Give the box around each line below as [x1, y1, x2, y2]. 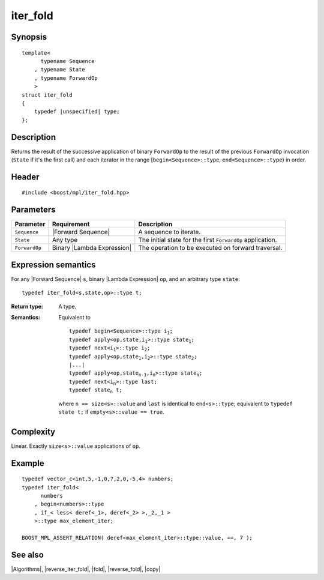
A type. [58, 303, 77, 310]
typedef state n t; [69, 387, 122, 394]
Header [11, 172, 40, 182]
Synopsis [11, 32, 47, 42]
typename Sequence [40, 58, 95, 64]
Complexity [11, 426, 56, 437]
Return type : [11, 303, 43, 310]
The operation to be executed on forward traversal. [138, 244, 283, 252]
